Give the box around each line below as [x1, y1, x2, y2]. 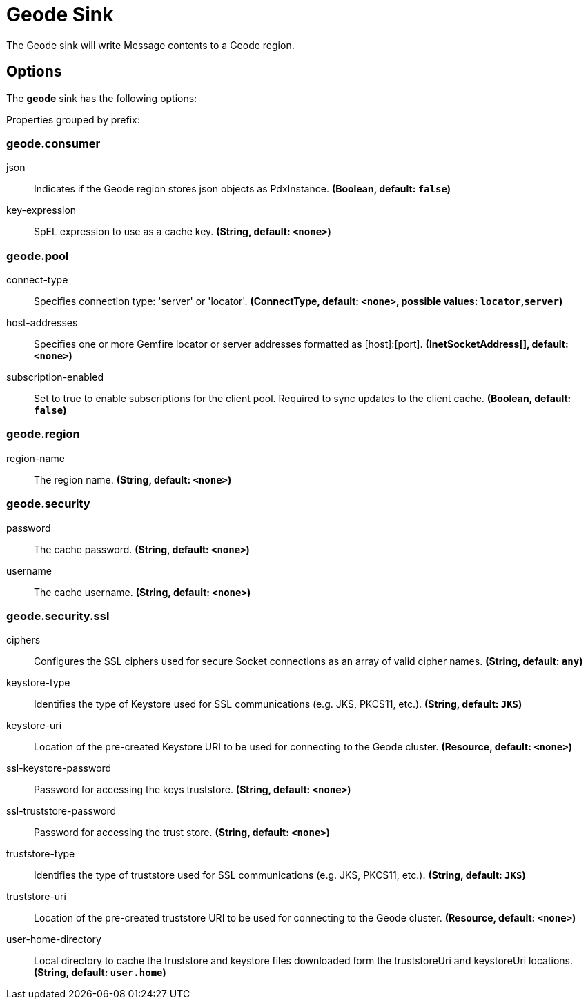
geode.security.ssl [6, 608, 110, 623]
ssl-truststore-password [6, 805, 116, 817]
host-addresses [6, 317, 78, 329]
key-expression [6, 204, 77, 217]
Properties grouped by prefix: [6, 113, 140, 126]
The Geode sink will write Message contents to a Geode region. [6, 39, 295, 51]
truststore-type [6, 848, 75, 860]
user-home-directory [6, 933, 101, 946]
